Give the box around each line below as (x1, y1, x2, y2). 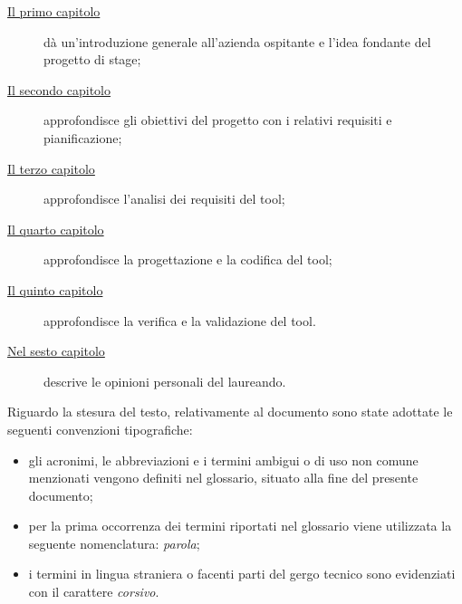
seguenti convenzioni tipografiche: (7, 419, 193, 438)
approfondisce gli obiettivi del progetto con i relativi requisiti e (43, 110, 392, 129)
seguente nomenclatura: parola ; (28, 533, 200, 552)
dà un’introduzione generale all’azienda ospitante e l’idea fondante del (43, 32, 431, 51)
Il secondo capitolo (7, 80, 111, 99)
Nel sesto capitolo (7, 341, 105, 360)
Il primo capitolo (7, 2, 101, 20)
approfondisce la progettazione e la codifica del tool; (43, 250, 332, 269)
